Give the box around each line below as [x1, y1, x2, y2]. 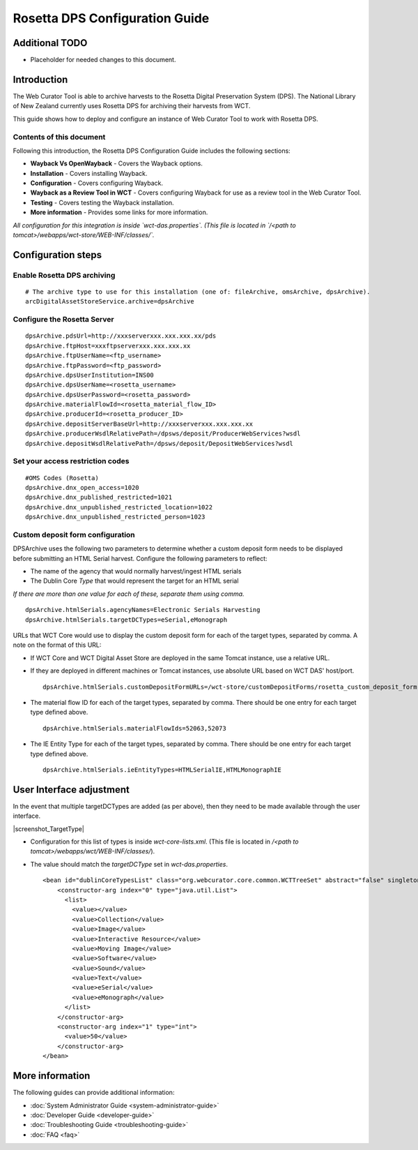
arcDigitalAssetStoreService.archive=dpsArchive [25, 297, 194, 306]
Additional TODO [13, 37, 88, 49]
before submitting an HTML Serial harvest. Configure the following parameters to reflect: [13, 554, 268, 562]
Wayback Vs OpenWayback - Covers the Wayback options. [30, 159, 203, 167]
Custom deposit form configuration [13, 530, 135, 539]
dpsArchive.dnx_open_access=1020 [25, 484, 139, 491]
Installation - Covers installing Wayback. [30, 169, 148, 177]
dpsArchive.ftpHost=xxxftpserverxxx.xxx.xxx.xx [25, 342, 191, 350]
